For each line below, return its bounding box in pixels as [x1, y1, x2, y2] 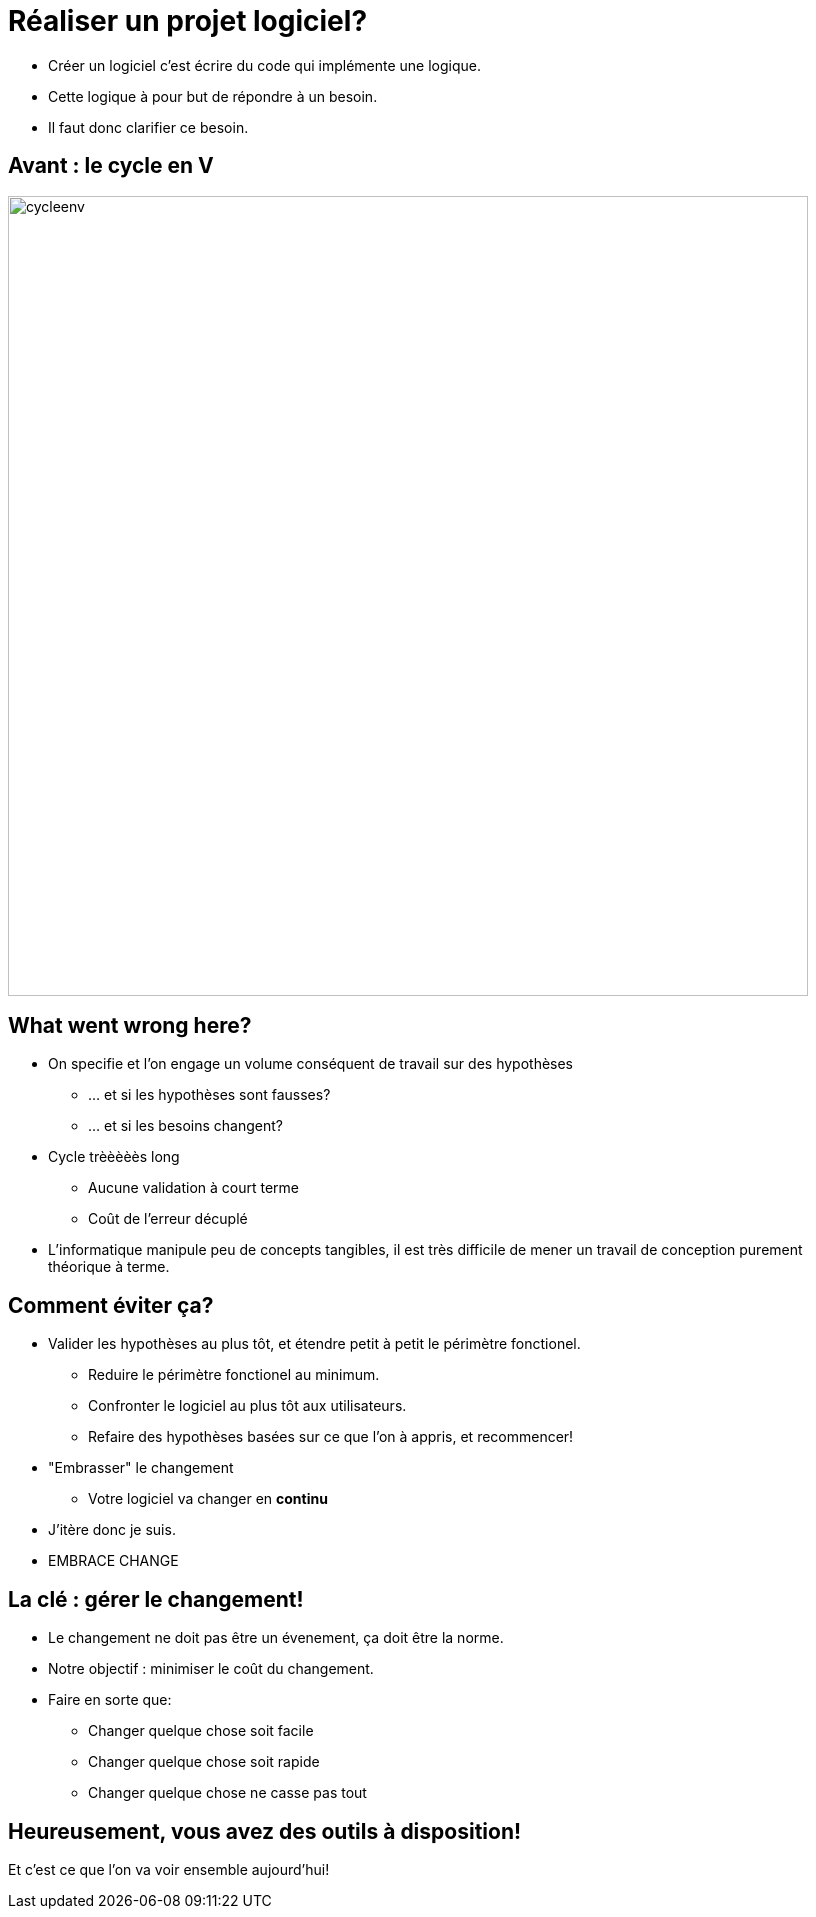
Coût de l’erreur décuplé [88, 1210, 248, 1228]
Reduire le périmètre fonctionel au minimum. [88, 1366, 380, 1384]
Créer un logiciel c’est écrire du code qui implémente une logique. [48, 56, 482, 74]
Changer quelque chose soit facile [88, 1722, 314, 1740]
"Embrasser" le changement [48, 1459, 234, 1477]
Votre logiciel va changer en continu [88, 1490, 328, 1508]
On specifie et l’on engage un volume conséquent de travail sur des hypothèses [48, 1055, 574, 1073]
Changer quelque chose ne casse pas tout [88, 1784, 367, 1802]
